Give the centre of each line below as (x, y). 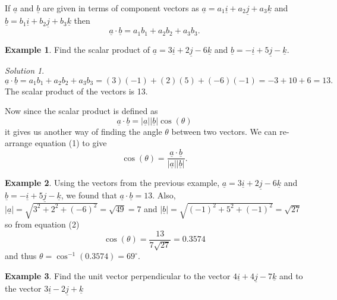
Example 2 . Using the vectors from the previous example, (112, 183)
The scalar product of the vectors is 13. (76, 91)
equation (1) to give (71, 143)
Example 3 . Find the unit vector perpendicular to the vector (118, 275)
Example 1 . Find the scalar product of (78, 49)
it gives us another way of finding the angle (84, 131)
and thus (21, 256)
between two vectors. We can (224, 131)
